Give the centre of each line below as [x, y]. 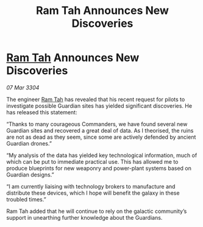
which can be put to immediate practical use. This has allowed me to [92, 161]
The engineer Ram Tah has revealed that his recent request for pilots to [96, 99]
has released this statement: [42, 112]
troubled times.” [27, 199]
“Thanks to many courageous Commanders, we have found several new [97, 124]
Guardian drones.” [29, 143]
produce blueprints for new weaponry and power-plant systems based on [99, 168]
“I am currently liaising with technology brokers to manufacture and [91, 186]
